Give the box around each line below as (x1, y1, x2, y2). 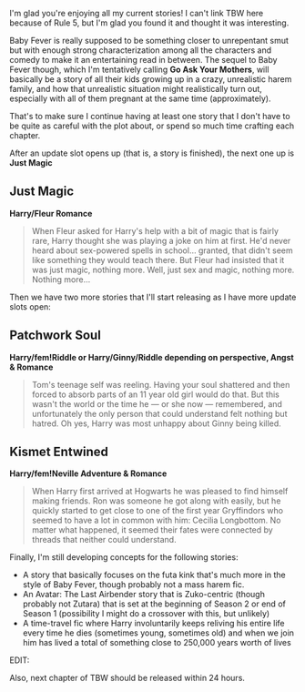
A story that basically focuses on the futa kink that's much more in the (22, 569, 286, 581)
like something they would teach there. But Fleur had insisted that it (31, 254, 285, 265)
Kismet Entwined (9, 444, 109, 460)
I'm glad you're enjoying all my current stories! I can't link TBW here (9, 8, 264, 18)
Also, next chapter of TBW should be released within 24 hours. (9, 673, 246, 684)
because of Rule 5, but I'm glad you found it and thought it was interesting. (9, 17, 290, 28)
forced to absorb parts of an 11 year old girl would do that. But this (31, 389, 280, 400)
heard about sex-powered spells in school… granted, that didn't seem (31, 245, 293, 256)
